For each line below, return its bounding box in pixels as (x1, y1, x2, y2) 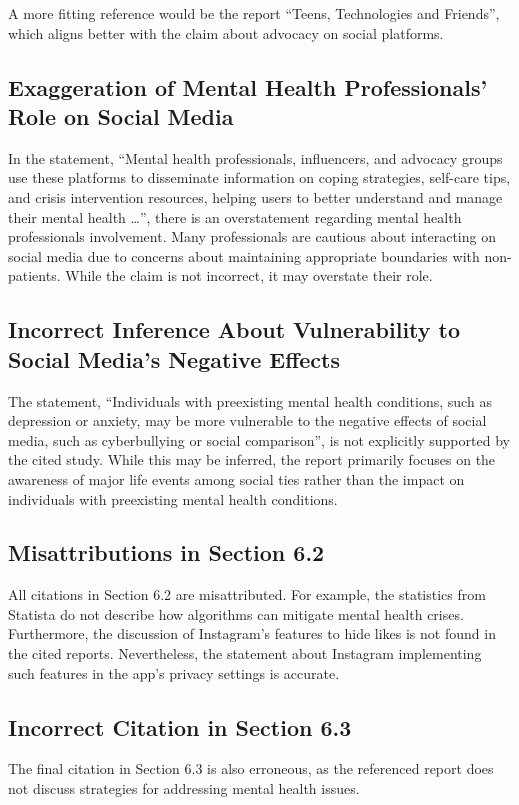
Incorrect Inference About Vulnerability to (8, 314, 461, 345)
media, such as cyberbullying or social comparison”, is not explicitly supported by (8, 429, 510, 450)
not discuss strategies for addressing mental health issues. (8, 778, 360, 799)
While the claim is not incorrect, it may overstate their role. (65, 265, 433, 286)
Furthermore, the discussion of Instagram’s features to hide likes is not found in (8, 623, 496, 644)
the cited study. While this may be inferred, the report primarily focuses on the (8, 449, 496, 470)
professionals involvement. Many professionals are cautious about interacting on (8, 226, 496, 247)
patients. (8, 265, 61, 286)
